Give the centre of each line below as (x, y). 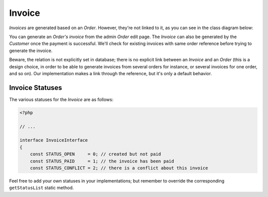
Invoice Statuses (35, 87)
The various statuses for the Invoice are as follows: (61, 99)
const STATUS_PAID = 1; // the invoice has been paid (102, 161)
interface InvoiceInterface (54, 140)
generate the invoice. (31, 50)
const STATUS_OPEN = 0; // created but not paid (96, 154)
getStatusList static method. (41, 188)
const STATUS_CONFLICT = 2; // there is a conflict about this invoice (119, 168)
